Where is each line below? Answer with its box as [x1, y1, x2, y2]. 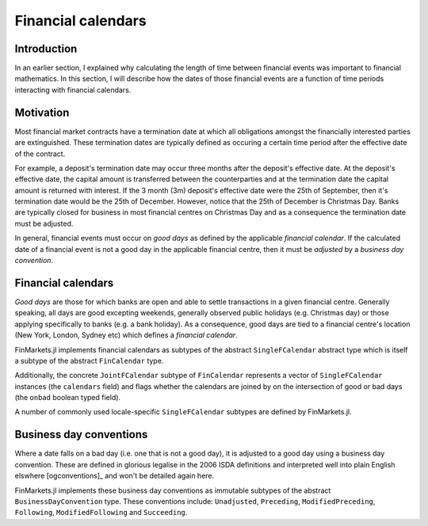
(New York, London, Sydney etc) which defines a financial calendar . [14, 330, 238, 340]
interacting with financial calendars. [14, 85, 132, 94]
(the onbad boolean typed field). [14, 393, 121, 402]
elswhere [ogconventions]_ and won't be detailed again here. [14, 471, 215, 481]
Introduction [14, 42, 78, 55]
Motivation [14, 105, 70, 119]
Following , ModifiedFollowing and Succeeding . [14, 508, 188, 517]
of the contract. [14, 149, 66, 158]
